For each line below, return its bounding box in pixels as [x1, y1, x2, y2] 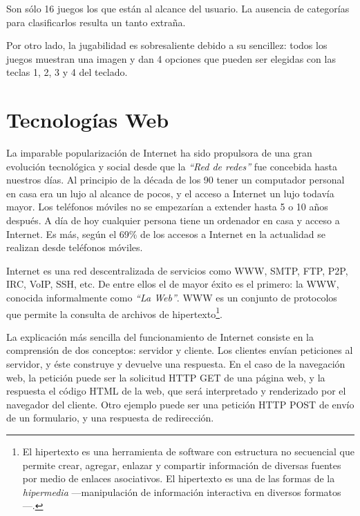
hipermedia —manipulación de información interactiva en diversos [22, 484, 301, 499]
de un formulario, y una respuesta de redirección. [6, 410, 214, 425]
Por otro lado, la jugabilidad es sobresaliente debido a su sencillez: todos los [6, 38, 328, 52]
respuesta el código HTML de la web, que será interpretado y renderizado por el [6, 384, 346, 398]
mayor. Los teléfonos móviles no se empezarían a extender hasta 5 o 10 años [6, 199, 328, 214]
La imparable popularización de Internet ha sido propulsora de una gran [6, 146, 312, 160]
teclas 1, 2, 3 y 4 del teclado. [6, 65, 128, 79]
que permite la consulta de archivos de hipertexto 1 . [6, 304, 222, 321]
